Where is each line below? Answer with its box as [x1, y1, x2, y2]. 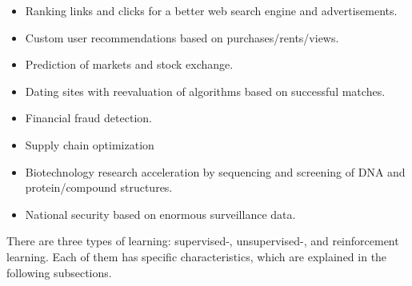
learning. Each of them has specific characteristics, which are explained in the [6, 248, 387, 264]
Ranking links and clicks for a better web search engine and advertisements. [25, 2, 398, 18]
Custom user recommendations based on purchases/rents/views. [25, 29, 339, 46]
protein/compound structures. [25, 179, 173, 196]
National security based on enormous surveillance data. [25, 205, 296, 222]
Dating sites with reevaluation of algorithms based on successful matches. [25, 82, 386, 99]
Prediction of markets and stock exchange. [25, 56, 234, 73]
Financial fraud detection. [25, 109, 152, 126]
